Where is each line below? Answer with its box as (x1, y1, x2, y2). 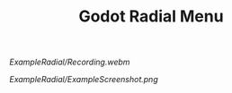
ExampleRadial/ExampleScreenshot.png (9, 74, 159, 85)
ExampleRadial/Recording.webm (9, 56, 130, 68)
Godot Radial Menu (78, 6, 224, 27)
